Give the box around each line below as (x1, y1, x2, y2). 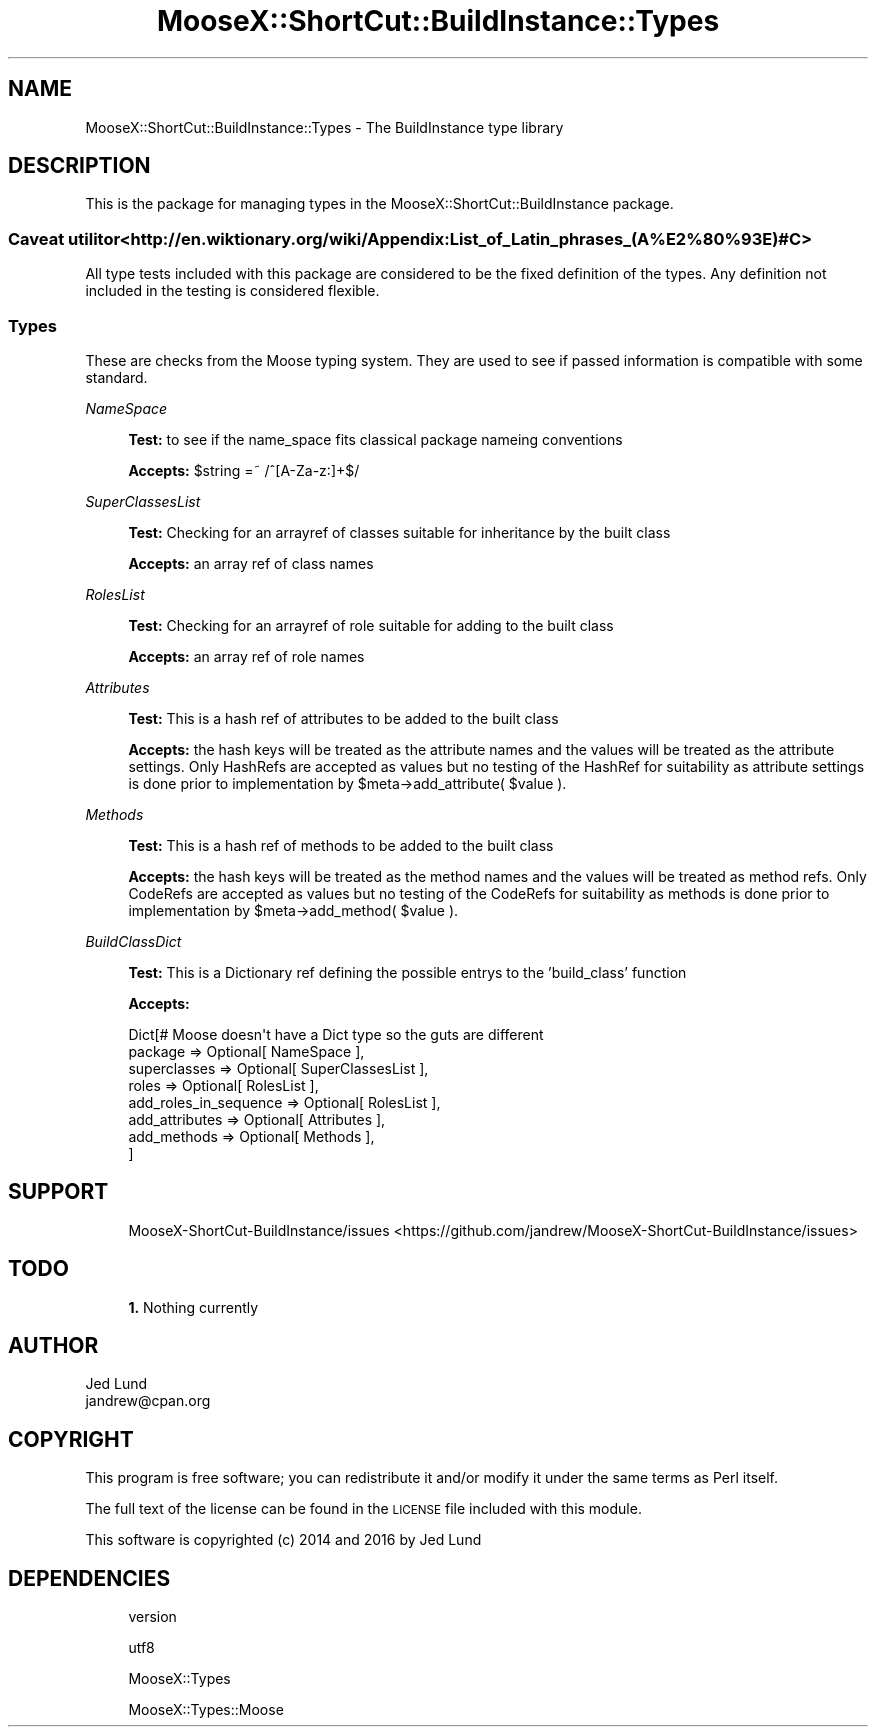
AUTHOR (8, 1333, 99, 1359)
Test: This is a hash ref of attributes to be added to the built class (128, 709, 559, 727)
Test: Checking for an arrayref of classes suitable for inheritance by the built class (128, 523, 671, 541)
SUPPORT (8, 1179, 109, 1205)
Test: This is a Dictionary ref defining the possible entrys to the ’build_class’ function (128, 963, 687, 981)
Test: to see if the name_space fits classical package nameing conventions (128, 430, 623, 448)
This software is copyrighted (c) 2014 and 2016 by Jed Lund (85, 1531, 482, 1549)
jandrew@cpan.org (85, 1392, 211, 1410)
